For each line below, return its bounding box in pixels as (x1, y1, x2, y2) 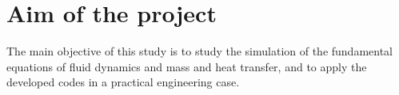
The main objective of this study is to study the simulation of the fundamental (6, 43, 393, 59)
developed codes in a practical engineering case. (6, 74, 240, 90)
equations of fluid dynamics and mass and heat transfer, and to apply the (6, 58, 367, 74)
